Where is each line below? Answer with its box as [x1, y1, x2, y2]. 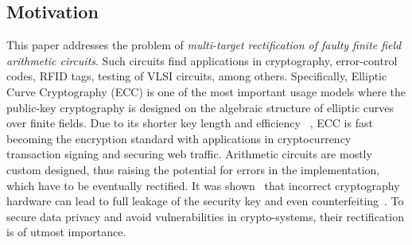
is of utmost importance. [6, 224, 126, 240]
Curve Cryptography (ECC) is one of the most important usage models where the [6, 83, 406, 99]
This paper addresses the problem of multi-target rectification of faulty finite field [6, 37, 402, 53]
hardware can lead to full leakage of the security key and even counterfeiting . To [6, 192, 404, 209]
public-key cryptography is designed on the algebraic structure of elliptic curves [6, 99, 395, 115]
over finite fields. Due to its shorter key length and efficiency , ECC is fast [6, 115, 373, 131]
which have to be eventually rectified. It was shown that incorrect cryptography [6, 177, 400, 193]
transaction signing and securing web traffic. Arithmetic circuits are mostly [6, 146, 372, 162]
